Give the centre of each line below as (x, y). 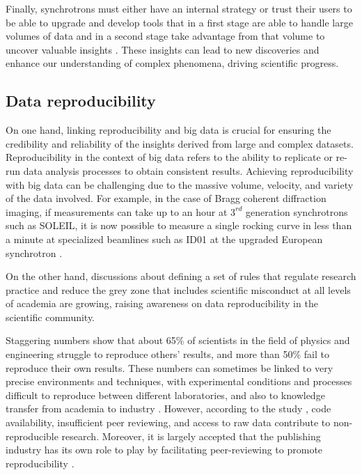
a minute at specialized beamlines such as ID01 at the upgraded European (164, 239)
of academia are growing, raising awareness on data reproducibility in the (162, 303)
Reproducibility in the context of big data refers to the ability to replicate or (169, 157)
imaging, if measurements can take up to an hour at (117, 211)
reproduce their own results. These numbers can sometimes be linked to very (170, 367)
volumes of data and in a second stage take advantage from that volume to (165, 36)
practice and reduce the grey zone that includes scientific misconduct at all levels (178, 289)
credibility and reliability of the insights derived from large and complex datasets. (180, 143)
